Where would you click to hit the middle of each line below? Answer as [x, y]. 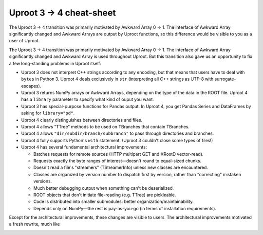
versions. [43, 181]
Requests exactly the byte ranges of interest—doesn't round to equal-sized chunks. [117, 161]
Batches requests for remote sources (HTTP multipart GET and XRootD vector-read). [119, 154]
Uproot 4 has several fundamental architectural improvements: [84, 147]
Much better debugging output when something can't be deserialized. [103, 188]
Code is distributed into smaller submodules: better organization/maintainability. [114, 201]
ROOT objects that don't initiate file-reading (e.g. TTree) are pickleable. [105, 195]
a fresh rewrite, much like [35, 224]
